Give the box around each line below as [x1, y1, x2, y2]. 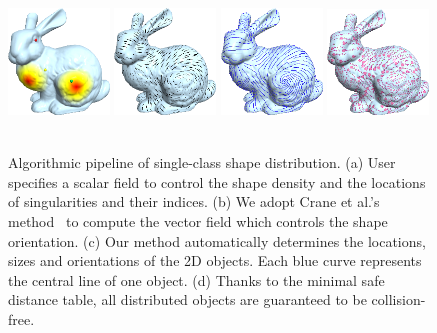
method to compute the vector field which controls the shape [8, 210, 388, 231]
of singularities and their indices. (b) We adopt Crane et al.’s [8, 191, 380, 212]
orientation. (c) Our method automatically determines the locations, [8, 230, 426, 251]
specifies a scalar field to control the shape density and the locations [8, 171, 426, 192]
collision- [371, 289, 426, 310]
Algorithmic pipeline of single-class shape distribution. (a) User [8, 152, 396, 173]
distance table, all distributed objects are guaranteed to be [8, 289, 367, 310]
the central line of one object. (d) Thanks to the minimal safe [8, 269, 385, 290]
